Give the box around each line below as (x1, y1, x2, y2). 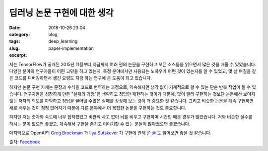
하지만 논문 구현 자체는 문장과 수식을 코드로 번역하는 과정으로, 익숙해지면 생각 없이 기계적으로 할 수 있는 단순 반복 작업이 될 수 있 (9, 84, 257, 90)
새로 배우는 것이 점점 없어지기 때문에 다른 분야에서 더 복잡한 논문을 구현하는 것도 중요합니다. (9, 105, 187, 111)
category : (9, 31, 30, 37)
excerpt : (9, 52, 27, 58)
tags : (9, 38, 20, 44)
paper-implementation (48, 45, 94, 51)
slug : (9, 45, 20, 51)
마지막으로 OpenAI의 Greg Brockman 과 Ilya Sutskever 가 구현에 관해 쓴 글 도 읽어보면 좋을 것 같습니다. (9, 130, 212, 136)
